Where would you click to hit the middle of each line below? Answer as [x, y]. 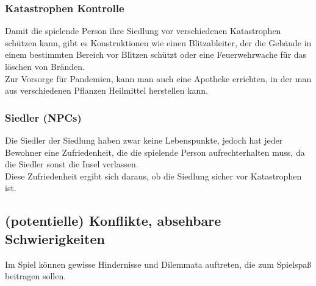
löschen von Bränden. [45, 66]
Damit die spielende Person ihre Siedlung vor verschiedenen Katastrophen [143, 31]
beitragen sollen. [36, 276]
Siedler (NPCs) [43, 117]
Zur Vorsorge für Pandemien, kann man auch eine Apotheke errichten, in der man [158, 78]
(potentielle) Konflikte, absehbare [113, 221]
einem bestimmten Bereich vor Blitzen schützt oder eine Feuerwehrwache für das [156, 54]
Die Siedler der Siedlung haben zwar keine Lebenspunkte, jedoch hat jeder [144, 140]
